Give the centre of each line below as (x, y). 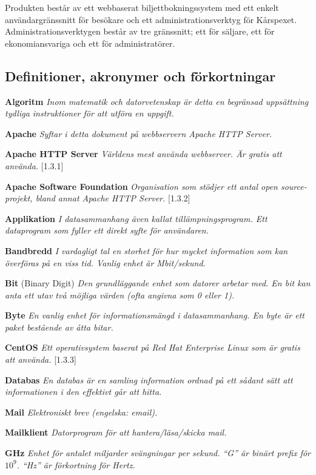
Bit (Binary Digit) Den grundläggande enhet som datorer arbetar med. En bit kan (158, 283)
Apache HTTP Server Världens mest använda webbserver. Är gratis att (143, 154)
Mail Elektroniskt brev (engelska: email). (81, 412)
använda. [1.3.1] (34, 165)
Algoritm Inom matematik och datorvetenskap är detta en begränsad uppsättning (157, 101)
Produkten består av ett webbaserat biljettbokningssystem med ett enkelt (142, 7)
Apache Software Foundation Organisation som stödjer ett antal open (141, 186)
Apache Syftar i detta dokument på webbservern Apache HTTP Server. (139, 133)
